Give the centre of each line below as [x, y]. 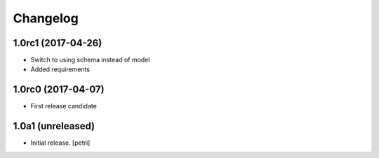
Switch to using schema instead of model [90, 60]
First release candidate [64, 106]
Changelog [46, 18]
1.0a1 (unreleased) [54, 126]
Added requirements [60, 69]
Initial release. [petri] [60, 143]
